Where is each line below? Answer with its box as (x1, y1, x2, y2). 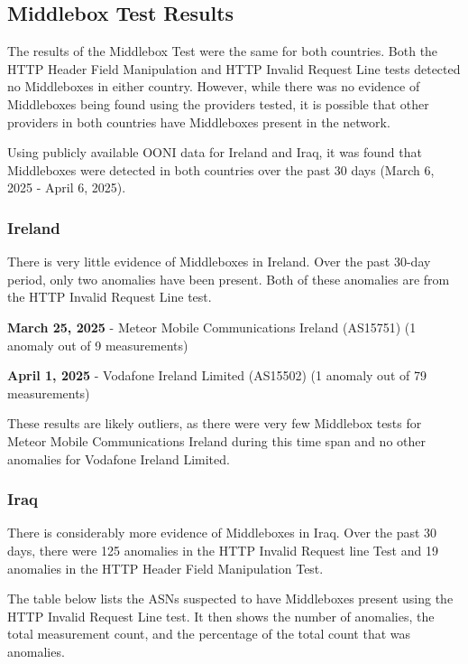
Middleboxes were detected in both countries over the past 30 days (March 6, (7, 160, 435, 179)
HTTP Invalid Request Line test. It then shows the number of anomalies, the (7, 606, 435, 625)
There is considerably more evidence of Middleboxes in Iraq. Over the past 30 (7, 523, 437, 542)
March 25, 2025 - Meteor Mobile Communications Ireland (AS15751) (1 (7, 317, 417, 336)
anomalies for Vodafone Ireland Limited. (7, 449, 230, 468)
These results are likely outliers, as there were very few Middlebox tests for (7, 414, 422, 433)
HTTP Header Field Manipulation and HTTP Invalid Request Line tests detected (7, 59, 461, 78)
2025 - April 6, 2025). (7, 178, 126, 197)
